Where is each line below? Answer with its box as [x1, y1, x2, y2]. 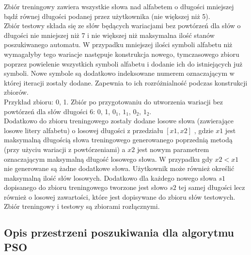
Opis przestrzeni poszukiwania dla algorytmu [4, 225, 234, 240]
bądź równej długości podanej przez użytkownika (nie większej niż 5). [4, 11, 210, 21]
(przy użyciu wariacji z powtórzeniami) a [4, 144, 125, 154]
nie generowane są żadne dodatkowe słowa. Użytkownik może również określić [4, 163, 235, 173]
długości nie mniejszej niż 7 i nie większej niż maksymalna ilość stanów [4, 30, 215, 40]
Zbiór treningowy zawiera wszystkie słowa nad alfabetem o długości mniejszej [4, 1, 234, 11]
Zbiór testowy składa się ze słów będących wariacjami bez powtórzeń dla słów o [4, 20, 241, 31]
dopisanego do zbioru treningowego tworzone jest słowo [4, 182, 168, 192]
